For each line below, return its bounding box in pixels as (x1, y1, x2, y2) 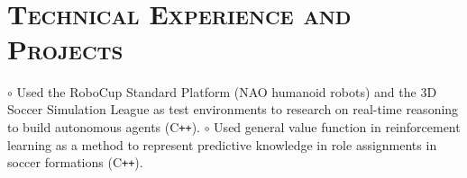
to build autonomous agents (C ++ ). (7, 117, 201, 136)
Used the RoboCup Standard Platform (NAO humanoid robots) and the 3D (16, 82, 437, 101)
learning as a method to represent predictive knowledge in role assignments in (7, 135, 437, 154)
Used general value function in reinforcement (214, 117, 461, 136)
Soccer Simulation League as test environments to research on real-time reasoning (7, 100, 459, 119)
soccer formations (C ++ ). (7, 153, 143, 172)
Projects (7, 30, 124, 67)
